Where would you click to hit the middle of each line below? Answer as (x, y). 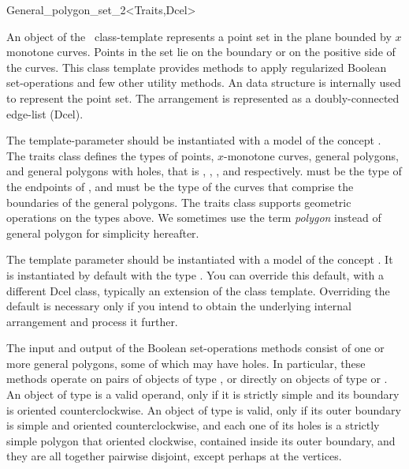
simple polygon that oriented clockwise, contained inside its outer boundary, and (201, 440)
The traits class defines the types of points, (110, 155)
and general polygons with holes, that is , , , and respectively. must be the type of (204, 171)
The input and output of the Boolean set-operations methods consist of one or (195, 348)
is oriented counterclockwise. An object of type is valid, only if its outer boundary (204, 409)
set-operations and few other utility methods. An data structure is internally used (204, 83)
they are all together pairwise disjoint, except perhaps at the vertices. (174, 456)
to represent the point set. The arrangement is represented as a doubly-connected (203, 98)
